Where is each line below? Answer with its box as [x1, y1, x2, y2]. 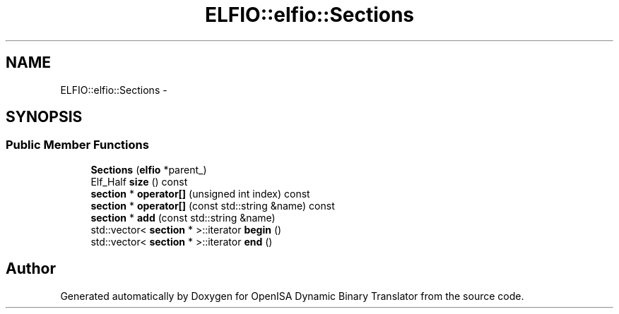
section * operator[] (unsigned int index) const [90, 187, 310, 200]
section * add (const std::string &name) [90, 211, 276, 224]
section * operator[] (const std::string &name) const [90, 199, 335, 212]
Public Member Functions [6, 138, 149, 152]
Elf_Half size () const [90, 175, 188, 188]
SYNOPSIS [6, 108, 83, 126]
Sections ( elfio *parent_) [90, 163, 207, 176]
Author [6, 260, 56, 278]
